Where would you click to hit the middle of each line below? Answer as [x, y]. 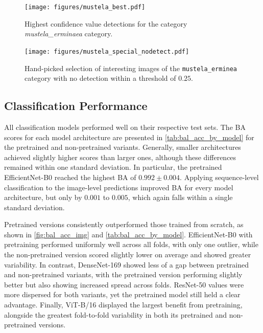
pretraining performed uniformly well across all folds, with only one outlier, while [131, 244]
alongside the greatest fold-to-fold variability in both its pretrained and [116, 314]
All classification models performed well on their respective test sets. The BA [125, 127]
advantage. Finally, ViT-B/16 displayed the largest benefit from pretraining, [123, 305]
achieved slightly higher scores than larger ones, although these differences [120, 157]
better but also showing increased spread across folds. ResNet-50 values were [124, 284]
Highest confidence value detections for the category [106, 23]
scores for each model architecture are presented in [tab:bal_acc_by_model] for [129, 137]
